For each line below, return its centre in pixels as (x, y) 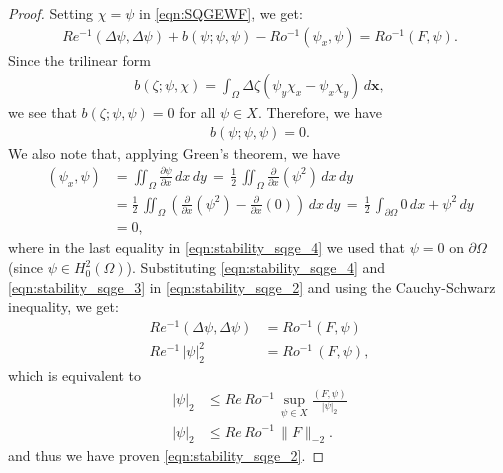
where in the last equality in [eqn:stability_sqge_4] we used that (207, 247)
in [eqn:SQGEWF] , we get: (221, 13)
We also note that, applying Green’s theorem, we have (174, 152)
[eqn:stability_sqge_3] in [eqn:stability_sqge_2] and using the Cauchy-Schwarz (252, 286)
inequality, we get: (63, 306)
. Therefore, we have (320, 112)
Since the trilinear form (79, 59)
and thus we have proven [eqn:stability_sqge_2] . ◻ (166, 455)
